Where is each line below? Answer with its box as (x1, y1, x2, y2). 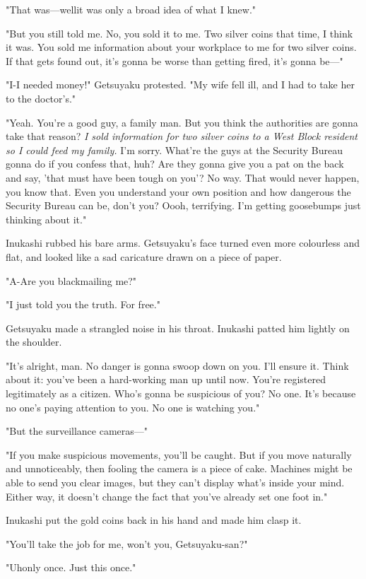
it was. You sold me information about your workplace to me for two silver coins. (6, 40, 357, 54)
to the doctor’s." (6, 90, 76, 105)
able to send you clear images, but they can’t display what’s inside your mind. (6, 475, 345, 490)
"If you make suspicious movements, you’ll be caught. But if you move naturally (6, 447, 352, 462)
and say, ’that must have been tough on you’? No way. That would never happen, (6, 170, 360, 185)
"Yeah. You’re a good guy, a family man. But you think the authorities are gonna (6, 115, 358, 129)
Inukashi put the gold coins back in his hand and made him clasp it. (6, 513, 302, 527)
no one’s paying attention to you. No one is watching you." (6, 399, 260, 414)
